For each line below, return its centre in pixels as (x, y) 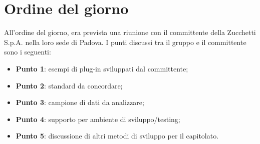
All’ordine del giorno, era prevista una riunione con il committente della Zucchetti (130, 32)
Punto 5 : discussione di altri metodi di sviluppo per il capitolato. (117, 136)
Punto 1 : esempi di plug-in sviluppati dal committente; (102, 68)
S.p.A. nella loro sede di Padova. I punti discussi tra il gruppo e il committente (125, 42)
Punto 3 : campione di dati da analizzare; (80, 102)
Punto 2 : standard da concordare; (69, 85)
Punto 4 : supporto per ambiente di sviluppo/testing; (98, 119)
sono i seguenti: (28, 52)
